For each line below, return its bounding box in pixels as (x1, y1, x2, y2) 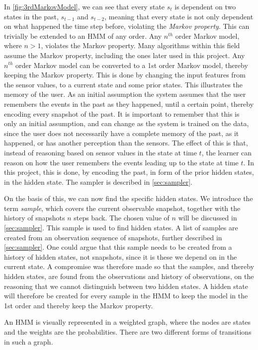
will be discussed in (178, 212, 237, 223)
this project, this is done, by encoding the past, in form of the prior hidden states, (4, 167, 254, 177)
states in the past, (4, 11, 59, 21)
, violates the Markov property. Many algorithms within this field (41, 40, 240, 51)
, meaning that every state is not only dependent (104, 11, 254, 21)
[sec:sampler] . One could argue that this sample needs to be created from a (4, 242, 232, 252)
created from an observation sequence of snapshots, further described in (4, 232, 222, 242)
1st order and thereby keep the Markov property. (4, 300, 153, 310)
